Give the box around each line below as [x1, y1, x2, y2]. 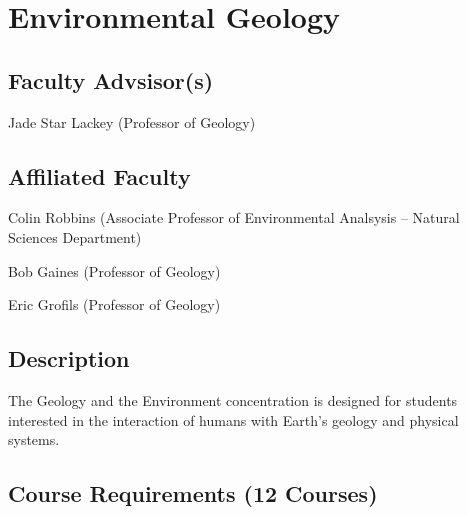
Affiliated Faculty [8, 160, 191, 191]
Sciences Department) [8, 226, 142, 247]
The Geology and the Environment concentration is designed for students [8, 389, 458, 410]
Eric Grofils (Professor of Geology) [8, 294, 221, 315]
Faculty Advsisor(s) [8, 64, 214, 95]
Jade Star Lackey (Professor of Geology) [8, 111, 256, 132]
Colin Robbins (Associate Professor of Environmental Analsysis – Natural [8, 207, 460, 228]
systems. [8, 429, 60, 450]
